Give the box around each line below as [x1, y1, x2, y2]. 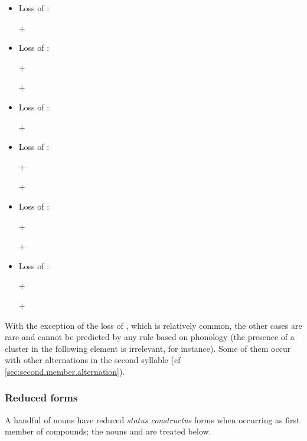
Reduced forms [5, 390, 78, 405]
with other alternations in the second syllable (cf [5, 354, 181, 366]
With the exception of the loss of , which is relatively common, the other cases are [5, 319, 302, 331]
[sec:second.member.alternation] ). [5, 365, 125, 377]
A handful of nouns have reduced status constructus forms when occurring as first [5, 413, 300, 426]
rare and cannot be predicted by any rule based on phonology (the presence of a [5, 331, 295, 343]
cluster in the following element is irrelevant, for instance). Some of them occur [5, 342, 291, 354]
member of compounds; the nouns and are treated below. [5, 425, 211, 437]
